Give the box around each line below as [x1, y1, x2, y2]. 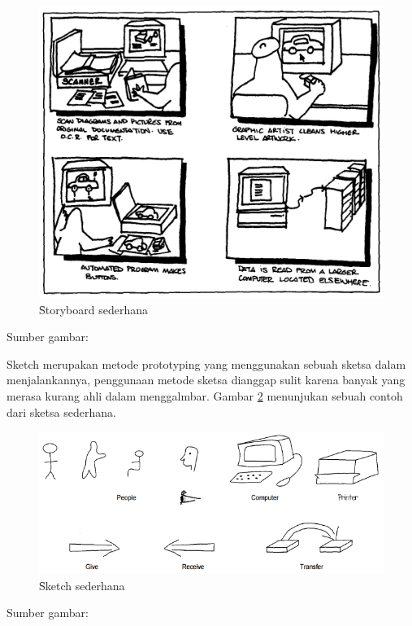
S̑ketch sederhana [39, 576, 125, 593]
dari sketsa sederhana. [7, 403, 116, 420]
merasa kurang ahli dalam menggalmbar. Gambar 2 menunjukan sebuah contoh [7, 387, 403, 405]
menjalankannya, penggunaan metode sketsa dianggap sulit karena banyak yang [7, 371, 405, 388]
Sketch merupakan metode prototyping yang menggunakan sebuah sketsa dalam [7, 355, 406, 372]
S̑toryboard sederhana [39, 300, 149, 317]
